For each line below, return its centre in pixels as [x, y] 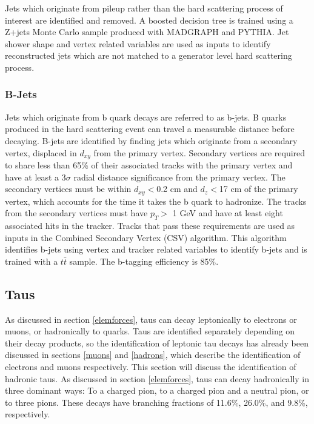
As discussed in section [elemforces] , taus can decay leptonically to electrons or [151, 319]
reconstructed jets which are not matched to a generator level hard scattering [149, 55]
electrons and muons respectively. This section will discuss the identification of [151, 366]
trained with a [32, 261]
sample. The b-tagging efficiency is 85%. [144, 261]
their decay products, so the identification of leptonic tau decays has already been [157, 343]
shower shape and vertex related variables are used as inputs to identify [138, 43]
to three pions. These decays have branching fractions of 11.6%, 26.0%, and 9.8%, [156, 402]
